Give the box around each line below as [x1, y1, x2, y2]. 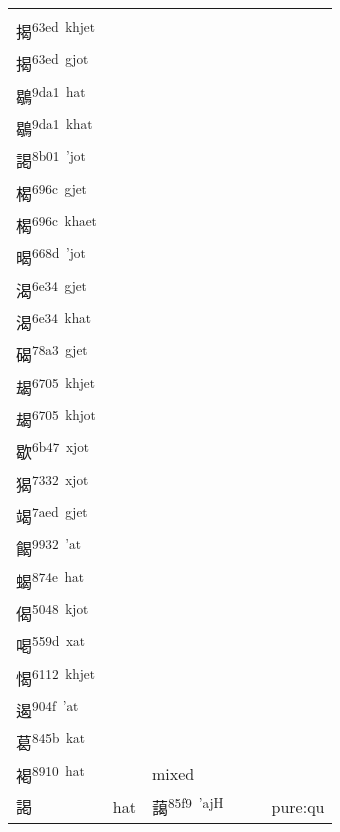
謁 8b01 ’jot [16, 146, 86, 173]
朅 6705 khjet [16, 372, 95, 399]
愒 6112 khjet [16, 663, 95, 690]
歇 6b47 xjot [16, 437, 90, 464]
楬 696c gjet [16, 178, 87, 205]
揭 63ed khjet [16, 17, 95, 44]
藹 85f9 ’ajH [151, 792, 224, 820]
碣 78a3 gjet [16, 340, 88, 367]
